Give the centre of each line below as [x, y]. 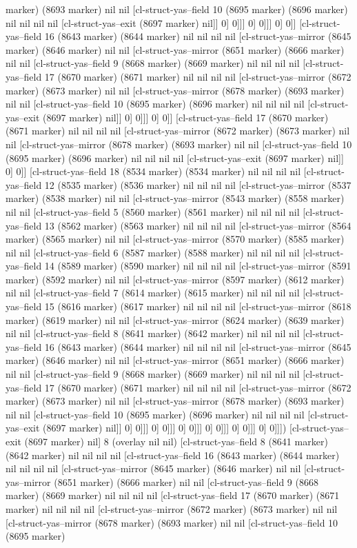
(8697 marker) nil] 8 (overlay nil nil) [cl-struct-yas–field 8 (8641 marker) [176, 441]
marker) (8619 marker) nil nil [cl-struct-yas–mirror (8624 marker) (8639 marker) [175, 319]
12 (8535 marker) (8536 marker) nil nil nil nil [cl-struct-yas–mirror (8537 [198, 184]
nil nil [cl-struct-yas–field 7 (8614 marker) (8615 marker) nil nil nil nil [153, 293]
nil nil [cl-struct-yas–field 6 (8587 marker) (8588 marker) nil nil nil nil [153, 252]
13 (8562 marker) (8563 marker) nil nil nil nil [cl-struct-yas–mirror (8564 [198, 225]
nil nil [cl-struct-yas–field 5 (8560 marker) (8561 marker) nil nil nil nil [153, 211]
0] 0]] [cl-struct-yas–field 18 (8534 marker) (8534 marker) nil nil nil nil [153, 171]
